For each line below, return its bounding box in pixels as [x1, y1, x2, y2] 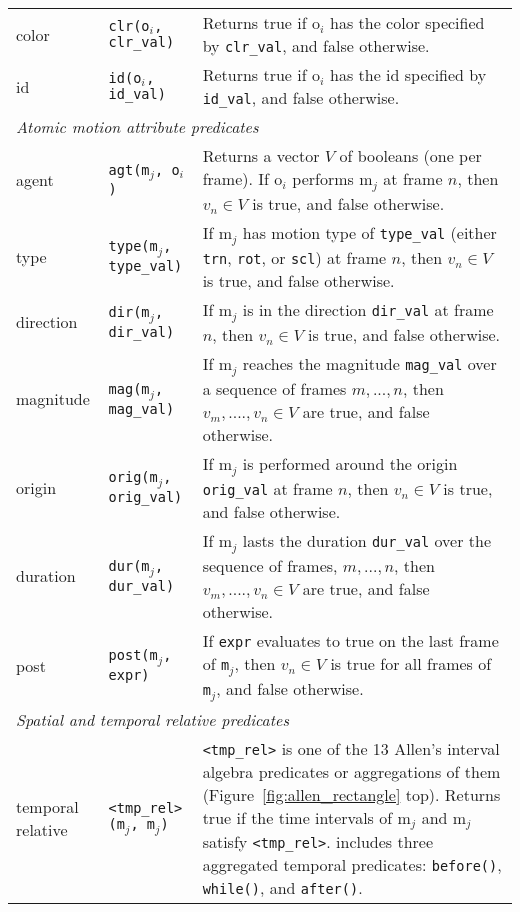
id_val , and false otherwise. [202, 86, 400, 109]
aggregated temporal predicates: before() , [202, 853, 502, 877]
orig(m [108, 469, 158, 486]
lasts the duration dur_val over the [242, 528, 492, 552]
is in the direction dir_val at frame [242, 297, 494, 321]
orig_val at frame [202, 476, 333, 500]
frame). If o [202, 167, 283, 190]
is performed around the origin [242, 451, 458, 475]
